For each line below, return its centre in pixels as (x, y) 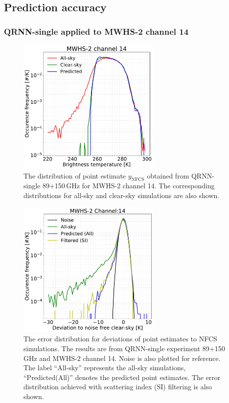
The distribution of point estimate (75, 175)
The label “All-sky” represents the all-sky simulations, (105, 368)
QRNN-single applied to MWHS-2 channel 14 (96, 31)
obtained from (168, 175)
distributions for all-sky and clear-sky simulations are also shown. (122, 195)
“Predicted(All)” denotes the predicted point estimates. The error (122, 377)
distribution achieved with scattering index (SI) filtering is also (118, 387)
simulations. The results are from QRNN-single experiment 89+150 (124, 348)
